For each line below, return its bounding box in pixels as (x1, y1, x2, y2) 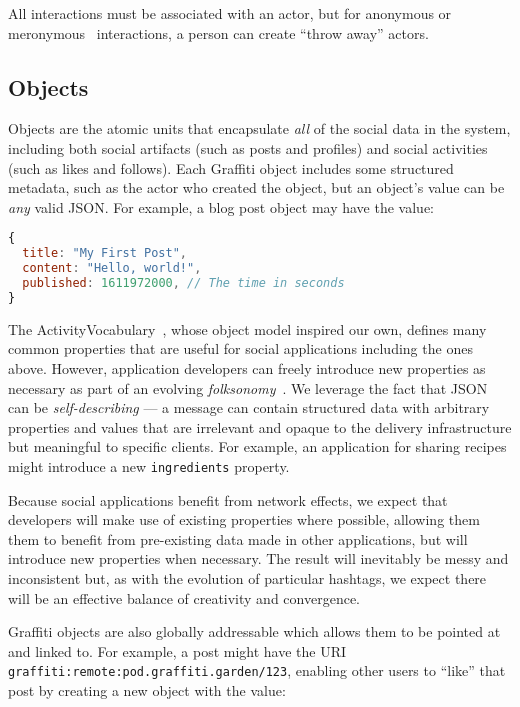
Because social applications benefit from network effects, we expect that (8, 489, 448, 510)
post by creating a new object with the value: (8, 679, 286, 700)
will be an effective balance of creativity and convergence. (8, 587, 360, 608)
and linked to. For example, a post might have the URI (8, 640, 347, 661)
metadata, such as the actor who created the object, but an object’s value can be (8, 177, 505, 198)
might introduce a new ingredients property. (8, 455, 290, 476)
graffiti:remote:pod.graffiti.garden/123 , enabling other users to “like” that (8, 660, 506, 681)
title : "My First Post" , (22, 246, 188, 261)
